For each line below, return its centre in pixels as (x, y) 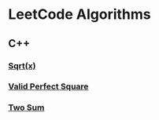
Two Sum (26, 107)
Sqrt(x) (22, 66)
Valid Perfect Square (48, 86)
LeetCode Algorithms (79, 15)
